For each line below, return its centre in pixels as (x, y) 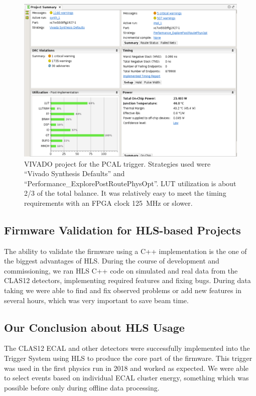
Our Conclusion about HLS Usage (94, 327)
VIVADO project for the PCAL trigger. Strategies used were (117, 163)
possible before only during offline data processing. (82, 387)
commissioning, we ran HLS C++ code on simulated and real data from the (121, 270)
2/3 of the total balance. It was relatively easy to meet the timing (125, 193)
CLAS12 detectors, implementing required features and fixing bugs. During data (127, 280)
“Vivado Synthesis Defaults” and (75, 173)
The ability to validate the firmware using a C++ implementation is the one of (125, 251)
